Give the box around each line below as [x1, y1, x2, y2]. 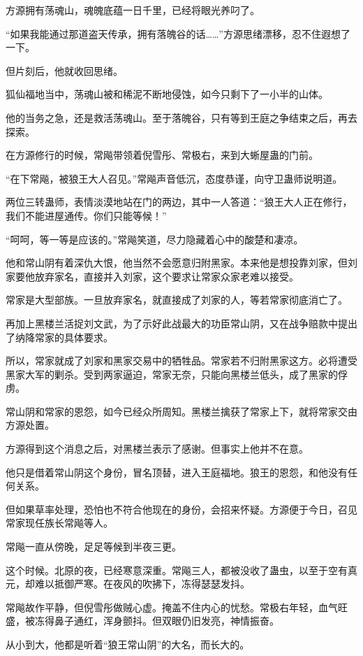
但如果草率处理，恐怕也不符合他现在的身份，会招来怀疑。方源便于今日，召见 [6, 501, 357, 516]
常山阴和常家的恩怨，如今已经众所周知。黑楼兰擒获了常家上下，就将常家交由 [6, 404, 357, 418]
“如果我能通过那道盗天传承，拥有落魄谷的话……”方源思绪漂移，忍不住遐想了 [6, 26, 350, 41]
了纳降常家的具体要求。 [6, 329, 113, 344]
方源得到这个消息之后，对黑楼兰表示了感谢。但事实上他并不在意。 [6, 441, 309, 456]
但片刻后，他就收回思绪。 [6, 63, 123, 78]
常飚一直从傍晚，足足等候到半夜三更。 [6, 539, 181, 554]
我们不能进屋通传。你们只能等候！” [6, 208, 167, 222]
